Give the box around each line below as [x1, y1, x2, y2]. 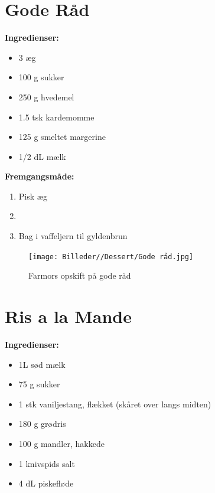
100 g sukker [18, 71, 64, 83]
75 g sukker [18, 378, 60, 390]
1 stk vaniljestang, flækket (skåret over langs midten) [18, 397, 211, 410]
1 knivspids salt [18, 457, 75, 469]
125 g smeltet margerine [18, 130, 106, 143]
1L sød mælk [18, 358, 66, 370]
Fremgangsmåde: [5, 170, 74, 182]
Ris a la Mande [5, 304, 132, 328]
